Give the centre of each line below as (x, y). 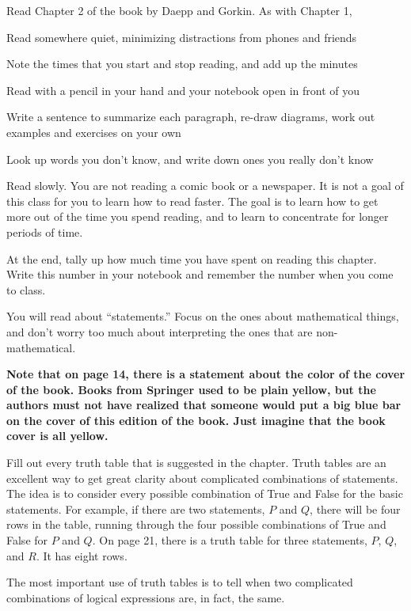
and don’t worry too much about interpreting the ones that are (160, 331)
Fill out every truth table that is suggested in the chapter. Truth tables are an (196, 463)
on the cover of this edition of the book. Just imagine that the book (196, 420)
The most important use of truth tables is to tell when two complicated (180, 582)
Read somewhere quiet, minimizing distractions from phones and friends (182, 37)
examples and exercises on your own (94, 132)
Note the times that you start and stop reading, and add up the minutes (182, 64)
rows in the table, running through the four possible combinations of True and (196, 524)
